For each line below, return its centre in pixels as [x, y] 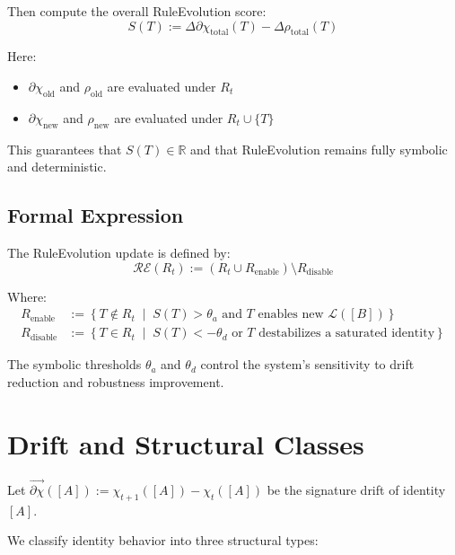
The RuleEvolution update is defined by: [119, 252]
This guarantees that [65, 149]
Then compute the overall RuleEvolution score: [137, 11]
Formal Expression [96, 215]
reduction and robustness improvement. [116, 381]
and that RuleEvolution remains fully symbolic [319, 149]
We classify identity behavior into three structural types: [163, 540]
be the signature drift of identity [356, 489]
